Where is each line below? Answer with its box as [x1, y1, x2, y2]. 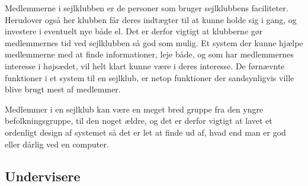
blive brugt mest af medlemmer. [5, 83, 121, 95]
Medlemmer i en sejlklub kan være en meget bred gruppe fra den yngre [5, 102, 264, 115]
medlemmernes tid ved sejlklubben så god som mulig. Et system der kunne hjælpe [5, 36, 303, 49]
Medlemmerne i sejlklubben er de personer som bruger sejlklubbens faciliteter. [5, 2, 288, 14]
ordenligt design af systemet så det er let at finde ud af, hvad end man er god [5, 126, 286, 138]
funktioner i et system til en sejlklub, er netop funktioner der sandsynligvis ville [5, 71, 294, 84]
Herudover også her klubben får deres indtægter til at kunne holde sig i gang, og [5, 13, 297, 25]
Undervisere [5, 166, 81, 185]
